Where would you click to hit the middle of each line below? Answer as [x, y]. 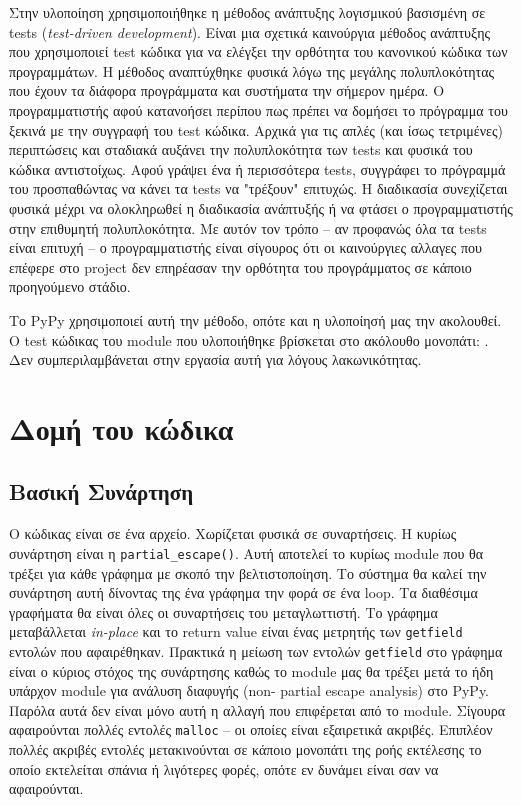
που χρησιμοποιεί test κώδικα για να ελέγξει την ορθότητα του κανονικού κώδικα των [258, 51]
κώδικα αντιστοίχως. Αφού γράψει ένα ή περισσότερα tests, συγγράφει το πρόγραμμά [257, 168]
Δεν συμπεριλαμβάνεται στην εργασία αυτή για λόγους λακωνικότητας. [215, 359]
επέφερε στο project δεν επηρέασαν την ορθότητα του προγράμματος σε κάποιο [240, 266]
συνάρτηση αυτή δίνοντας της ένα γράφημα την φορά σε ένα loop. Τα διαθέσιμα [243, 592]
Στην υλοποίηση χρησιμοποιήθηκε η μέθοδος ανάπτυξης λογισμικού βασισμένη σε [247, 12]
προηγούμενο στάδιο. [70, 286]
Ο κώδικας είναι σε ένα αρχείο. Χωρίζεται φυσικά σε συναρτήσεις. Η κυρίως [233, 533]
